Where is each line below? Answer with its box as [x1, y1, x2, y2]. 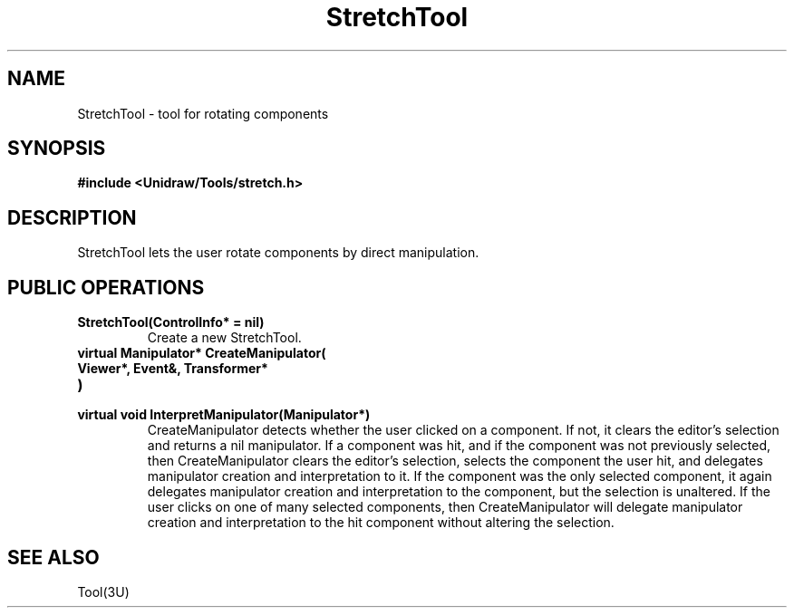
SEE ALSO [7, 545, 100, 569]
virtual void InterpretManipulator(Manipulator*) [77, 407, 371, 423]
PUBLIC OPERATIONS [7, 275, 205, 299]
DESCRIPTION [7, 206, 137, 229]
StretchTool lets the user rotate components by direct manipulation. [77, 245, 479, 261]
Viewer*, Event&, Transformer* [77, 360, 268, 377]
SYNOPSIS [7, 137, 106, 160]
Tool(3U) [77, 583, 130, 600]
